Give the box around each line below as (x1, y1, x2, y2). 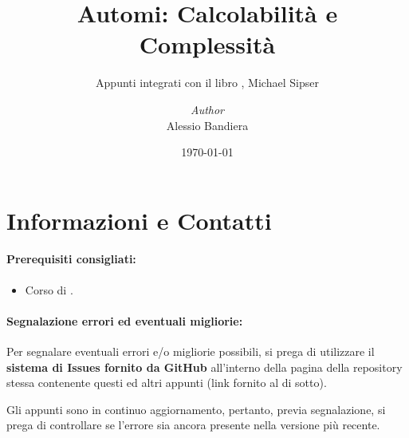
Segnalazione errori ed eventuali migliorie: (6, 312, 243, 329)
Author (190, 101, 225, 117)
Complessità (139, 28, 276, 61)
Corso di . (25, 281, 73, 298)
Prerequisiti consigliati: (6, 251, 136, 267)
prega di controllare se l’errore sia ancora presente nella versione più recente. (6, 416, 380, 433)
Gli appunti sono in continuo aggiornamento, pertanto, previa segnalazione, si (6, 401, 386, 417)
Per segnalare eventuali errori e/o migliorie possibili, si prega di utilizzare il (6, 343, 375, 360)
